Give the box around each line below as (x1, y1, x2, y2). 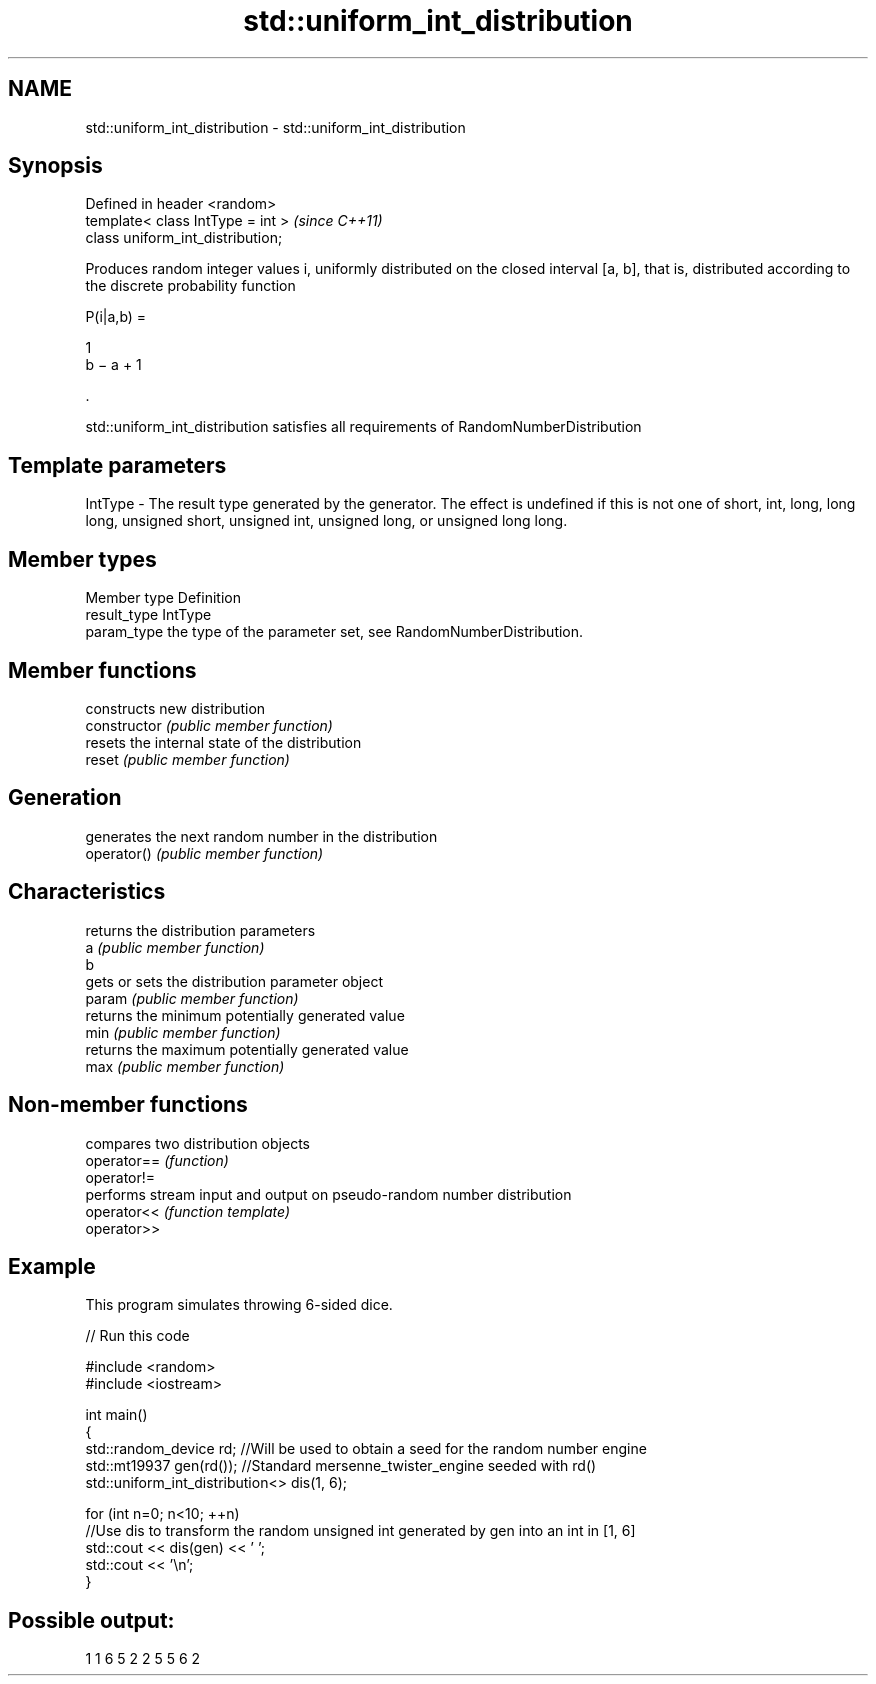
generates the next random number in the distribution (85, 827, 438, 845)
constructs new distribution (85, 699, 266, 717)
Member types (8, 546, 157, 572)
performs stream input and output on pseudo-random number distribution (85, 1185, 572, 1203)
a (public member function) (85, 938, 265, 956)
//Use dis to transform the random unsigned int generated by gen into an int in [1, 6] (85, 1522, 636, 1540)
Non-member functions (8, 1092, 248, 1118)
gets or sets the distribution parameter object (85, 972, 383, 990)
